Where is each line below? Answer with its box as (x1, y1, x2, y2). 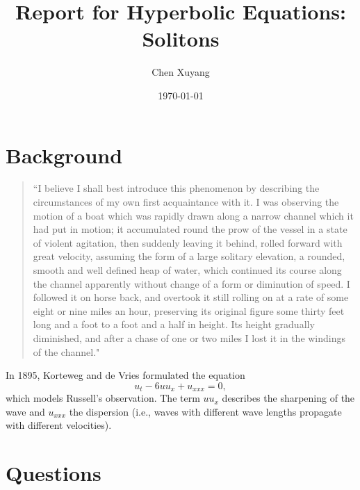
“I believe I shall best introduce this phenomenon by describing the (33, 181, 320, 195)
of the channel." (33, 344, 100, 359)
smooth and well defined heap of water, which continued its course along (33, 263, 342, 277)
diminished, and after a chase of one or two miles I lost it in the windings (33, 330, 346, 345)
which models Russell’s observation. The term (6, 391, 200, 405)
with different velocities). (6, 418, 112, 432)
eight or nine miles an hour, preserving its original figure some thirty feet (33, 303, 345, 318)
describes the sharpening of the (222, 391, 355, 405)
